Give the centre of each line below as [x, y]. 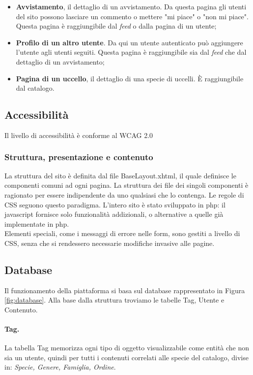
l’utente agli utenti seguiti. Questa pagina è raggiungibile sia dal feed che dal [131, 52]
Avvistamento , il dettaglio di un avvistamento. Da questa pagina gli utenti [131, 6]
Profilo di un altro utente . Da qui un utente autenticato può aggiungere [129, 42]
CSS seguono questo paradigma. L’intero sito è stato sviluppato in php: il [115, 204]
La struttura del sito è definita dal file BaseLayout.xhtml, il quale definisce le [120, 175]
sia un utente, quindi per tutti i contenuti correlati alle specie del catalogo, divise [126, 357]
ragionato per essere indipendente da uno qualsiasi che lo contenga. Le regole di [124, 194]
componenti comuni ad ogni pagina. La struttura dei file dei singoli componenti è [126, 185]
